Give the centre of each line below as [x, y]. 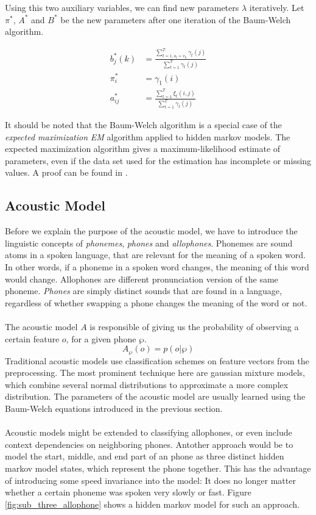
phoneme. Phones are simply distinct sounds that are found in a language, [143, 291]
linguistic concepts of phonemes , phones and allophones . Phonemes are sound [149, 243]
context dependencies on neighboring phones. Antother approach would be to [149, 444]
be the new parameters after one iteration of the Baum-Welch [176, 19]
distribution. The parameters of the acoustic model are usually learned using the [155, 396]
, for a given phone [101, 338]
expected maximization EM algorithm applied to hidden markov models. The [148, 136]
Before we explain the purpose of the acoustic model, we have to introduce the [151, 231]
